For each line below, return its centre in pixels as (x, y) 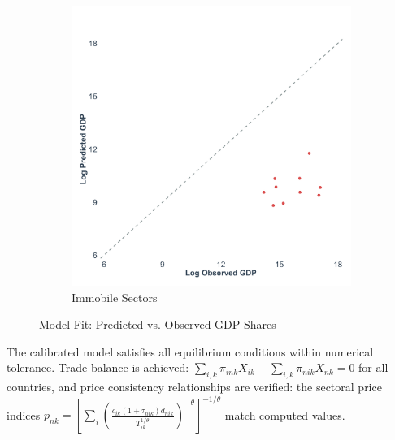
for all (373, 367)
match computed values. (285, 414)
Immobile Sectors (115, 297)
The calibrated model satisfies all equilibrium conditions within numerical (190, 351)
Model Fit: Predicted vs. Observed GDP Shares (158, 324)
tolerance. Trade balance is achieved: (98, 367)
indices (24, 414)
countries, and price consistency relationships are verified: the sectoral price (194, 387)
